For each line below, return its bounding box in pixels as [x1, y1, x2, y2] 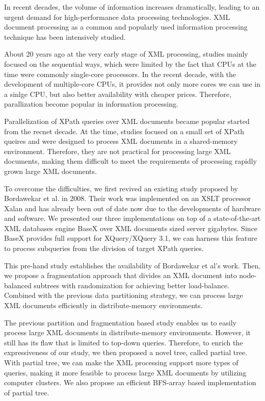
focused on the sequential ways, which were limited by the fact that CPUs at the [4, 58, 256, 69]
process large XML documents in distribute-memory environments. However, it [4, 327, 251, 338]
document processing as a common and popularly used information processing [4, 21, 248, 32]
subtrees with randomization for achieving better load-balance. [34, 280, 230, 290]
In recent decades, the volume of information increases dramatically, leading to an [4, 2, 260, 12]
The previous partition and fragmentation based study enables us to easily [4, 317, 236, 328]
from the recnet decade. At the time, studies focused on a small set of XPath [4, 126, 245, 136]
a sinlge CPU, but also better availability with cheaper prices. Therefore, [4, 88, 231, 99]
